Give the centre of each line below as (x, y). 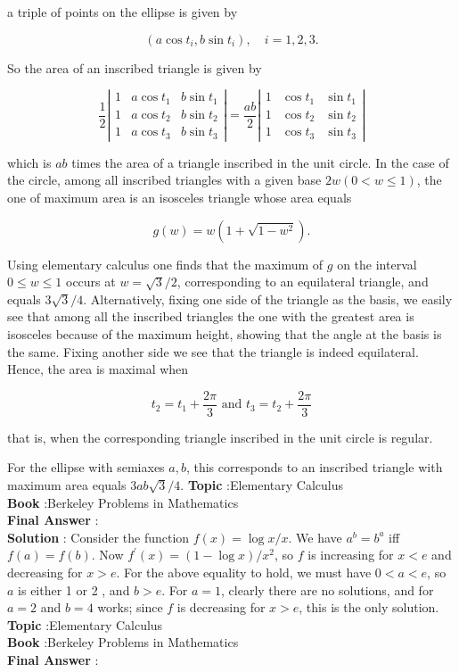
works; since (130, 607)
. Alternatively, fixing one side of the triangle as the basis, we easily (268, 299)
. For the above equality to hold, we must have (244, 572)
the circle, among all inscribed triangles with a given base (164, 180)
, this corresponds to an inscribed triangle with (314, 467)
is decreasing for (221, 607)
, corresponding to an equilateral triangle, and (303, 282)
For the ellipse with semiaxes (86, 467)
